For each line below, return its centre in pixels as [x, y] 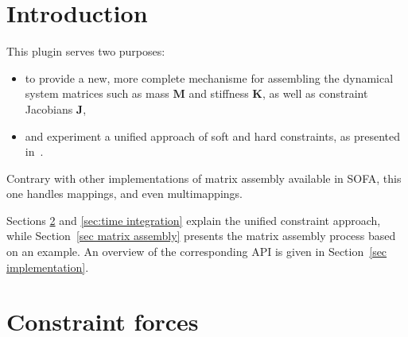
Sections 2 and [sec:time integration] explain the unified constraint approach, [194, 220]
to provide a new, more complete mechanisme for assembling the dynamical [209, 77]
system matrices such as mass [97, 93]
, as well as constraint [315, 93]
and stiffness [219, 93]
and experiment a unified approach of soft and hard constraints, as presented [212, 136]
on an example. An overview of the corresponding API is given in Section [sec [197, 252]
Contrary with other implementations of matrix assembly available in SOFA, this [204, 178]
